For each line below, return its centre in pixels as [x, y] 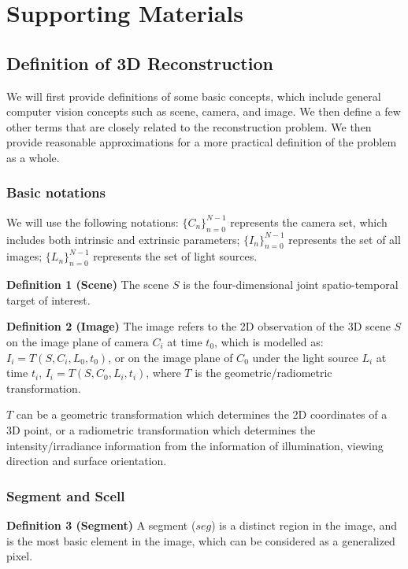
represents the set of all [345, 239]
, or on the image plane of [171, 357]
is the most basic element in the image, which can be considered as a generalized [201, 540]
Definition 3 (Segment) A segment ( [101, 525]
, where [163, 373]
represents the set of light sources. [175, 256]
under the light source [305, 357]
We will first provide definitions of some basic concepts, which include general [194, 96]
